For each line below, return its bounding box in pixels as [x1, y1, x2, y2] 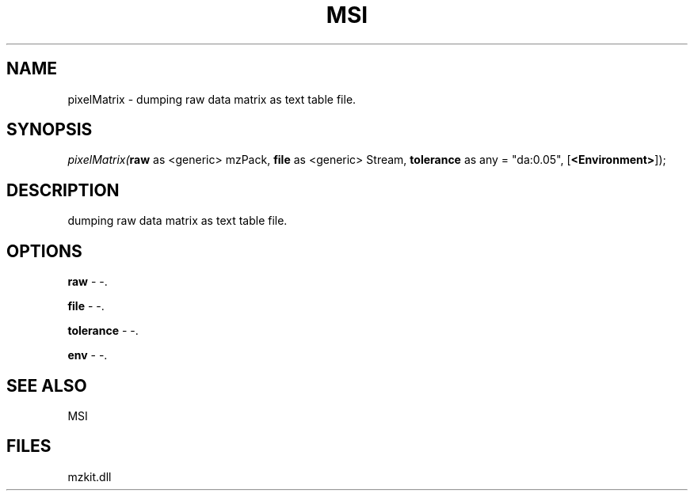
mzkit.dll [67, 469, 112, 484]
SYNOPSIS [6, 120, 93, 140]
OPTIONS [6, 241, 82, 261]
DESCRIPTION [6, 180, 120, 200]
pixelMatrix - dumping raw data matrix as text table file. [67, 92, 357, 106]
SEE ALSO [6, 375, 87, 396]
